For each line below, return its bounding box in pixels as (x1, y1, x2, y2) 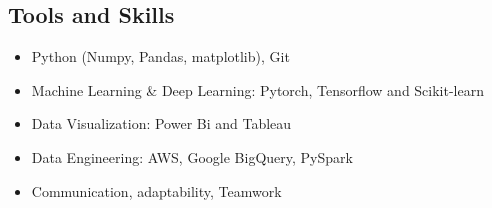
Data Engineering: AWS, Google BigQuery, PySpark (31, 146, 353, 167)
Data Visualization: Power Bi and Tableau (31, 113, 292, 134)
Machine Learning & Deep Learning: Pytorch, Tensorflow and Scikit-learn (31, 79, 484, 100)
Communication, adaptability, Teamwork (31, 180, 282, 201)
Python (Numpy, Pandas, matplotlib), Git (31, 46, 290, 67)
